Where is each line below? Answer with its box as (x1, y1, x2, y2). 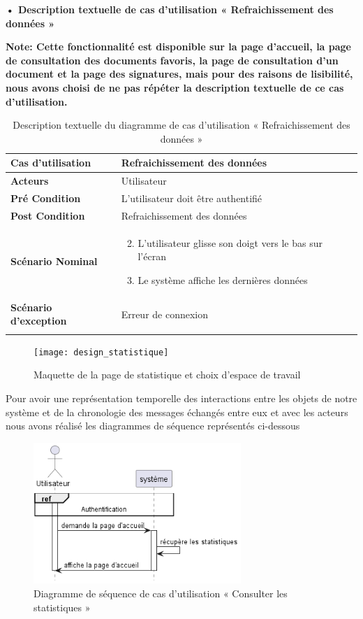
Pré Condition (10, 191, 81, 206)
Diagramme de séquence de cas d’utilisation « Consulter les (34, 586, 288, 601)
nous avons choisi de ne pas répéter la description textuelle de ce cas (6, 80, 344, 94)
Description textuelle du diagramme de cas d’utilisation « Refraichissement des (13, 118, 350, 132)
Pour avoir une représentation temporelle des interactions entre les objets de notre (6, 390, 357, 405)
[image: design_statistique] (34, 347, 169, 357)
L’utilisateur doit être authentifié (121, 191, 262, 206)
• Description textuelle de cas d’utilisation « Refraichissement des (6, 2, 334, 16)
